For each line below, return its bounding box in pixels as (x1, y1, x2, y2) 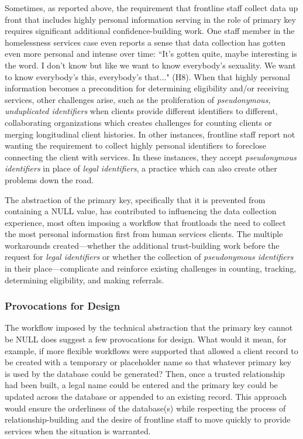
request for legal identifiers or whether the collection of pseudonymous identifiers (5, 251, 294, 263)
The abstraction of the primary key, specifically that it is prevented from (5, 193, 266, 205)
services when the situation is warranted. (5, 424, 151, 437)
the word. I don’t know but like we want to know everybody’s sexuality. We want (5, 59, 296, 71)
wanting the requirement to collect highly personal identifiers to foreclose (5, 139, 266, 152)
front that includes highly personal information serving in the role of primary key (5, 13, 296, 25)
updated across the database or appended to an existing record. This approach (5, 390, 287, 403)
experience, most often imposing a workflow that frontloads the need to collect (5, 216, 286, 228)
